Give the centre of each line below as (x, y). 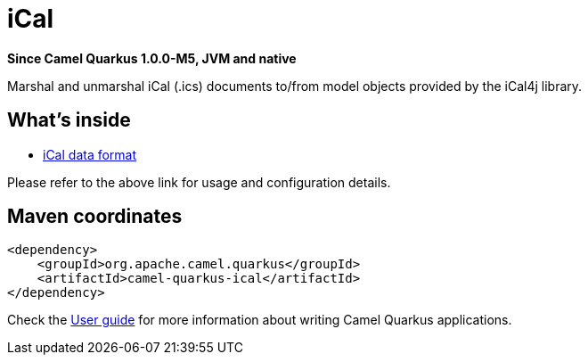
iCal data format (90, 154)
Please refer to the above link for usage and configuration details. (199, 182)
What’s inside (69, 120)
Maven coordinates (95, 217)
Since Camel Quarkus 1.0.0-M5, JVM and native (152, 58)
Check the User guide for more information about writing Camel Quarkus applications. (260, 320)
